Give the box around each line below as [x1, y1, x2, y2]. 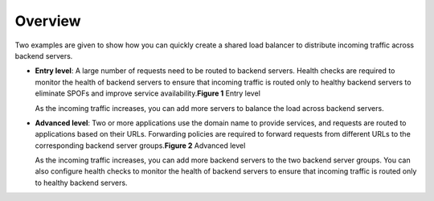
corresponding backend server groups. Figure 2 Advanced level [35, 141, 246, 150]
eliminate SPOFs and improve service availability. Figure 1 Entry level [35, 88, 261, 98]
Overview [14, 12, 81, 30]
